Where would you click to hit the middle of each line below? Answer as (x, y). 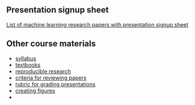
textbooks (28, 65)
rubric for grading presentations (55, 84)
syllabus (26, 58)
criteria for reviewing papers (51, 78)
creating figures (35, 90)
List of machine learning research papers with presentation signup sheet (97, 24)
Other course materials (51, 44)
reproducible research (43, 71)
